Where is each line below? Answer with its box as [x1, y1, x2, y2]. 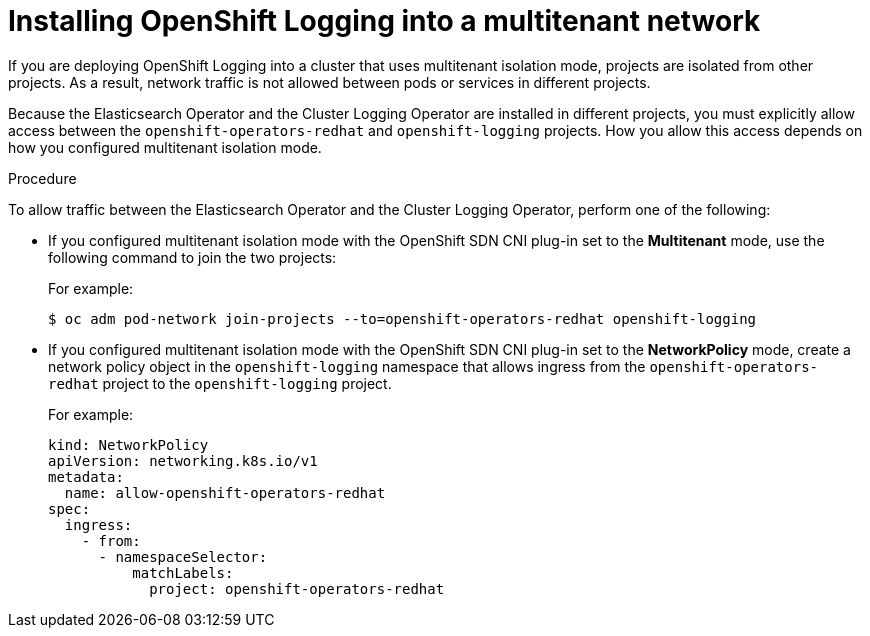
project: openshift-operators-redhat [149, 580, 445, 597]
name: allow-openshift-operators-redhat [64, 484, 386, 501]
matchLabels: [132, 564, 234, 581]
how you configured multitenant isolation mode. [8, 138, 322, 156]
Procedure [8, 169, 77, 187]
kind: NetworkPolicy [48, 436, 209, 453]
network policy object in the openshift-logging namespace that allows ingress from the [48, 357, 646, 375]
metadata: [48, 468, 124, 485]
